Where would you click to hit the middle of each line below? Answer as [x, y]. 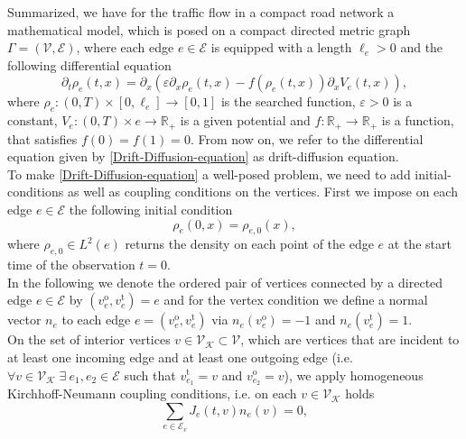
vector [24, 320]
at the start [419, 244]
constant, [33, 120]
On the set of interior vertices [89, 339]
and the [422, 47]
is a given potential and [245, 120]
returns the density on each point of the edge [249, 244]
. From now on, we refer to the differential [307, 138]
